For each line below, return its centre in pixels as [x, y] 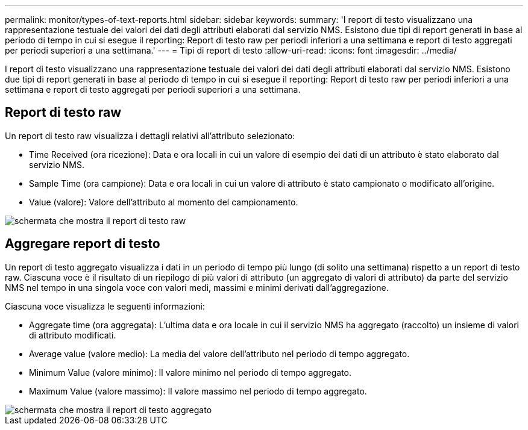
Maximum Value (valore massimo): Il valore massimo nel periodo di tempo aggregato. [198, 391]
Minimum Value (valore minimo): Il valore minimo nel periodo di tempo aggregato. [190, 372]
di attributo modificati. [73, 335]
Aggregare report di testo [83, 244]
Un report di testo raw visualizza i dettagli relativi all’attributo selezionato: [150, 136]
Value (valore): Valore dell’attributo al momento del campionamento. [164, 202]
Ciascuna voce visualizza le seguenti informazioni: [105, 306]
